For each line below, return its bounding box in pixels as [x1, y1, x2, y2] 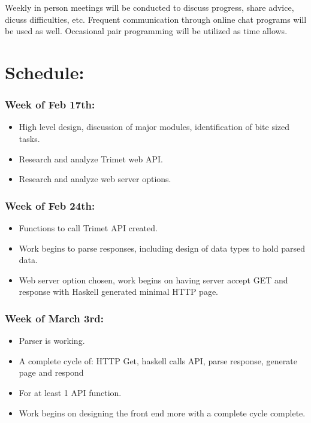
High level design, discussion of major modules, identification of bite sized [19, 120, 290, 133]
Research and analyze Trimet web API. [19, 152, 163, 165]
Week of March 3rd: [5, 310, 104, 325]
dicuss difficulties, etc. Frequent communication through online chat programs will [5, 13, 307, 25]
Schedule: [5, 59, 84, 84]
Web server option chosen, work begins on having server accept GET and [19, 273, 288, 286]
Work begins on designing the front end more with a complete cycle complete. [19, 406, 306, 419]
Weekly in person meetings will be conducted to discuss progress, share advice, [5, 1, 294, 13]
